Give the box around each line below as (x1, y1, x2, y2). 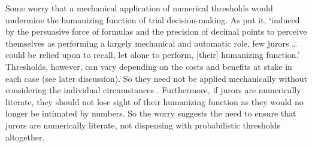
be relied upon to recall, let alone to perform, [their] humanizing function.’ (28, 48, 300, 61)
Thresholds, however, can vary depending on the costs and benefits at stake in (5, 60, 292, 72)
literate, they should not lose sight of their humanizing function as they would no (5, 95, 304, 108)
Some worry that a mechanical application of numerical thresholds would (5, 2, 273, 14)
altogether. (5, 130, 45, 143)
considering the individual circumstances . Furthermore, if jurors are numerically (5, 84, 301, 96)
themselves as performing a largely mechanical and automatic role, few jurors (5, 36, 289, 49)
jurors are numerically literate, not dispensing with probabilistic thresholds (5, 118, 280, 131)
